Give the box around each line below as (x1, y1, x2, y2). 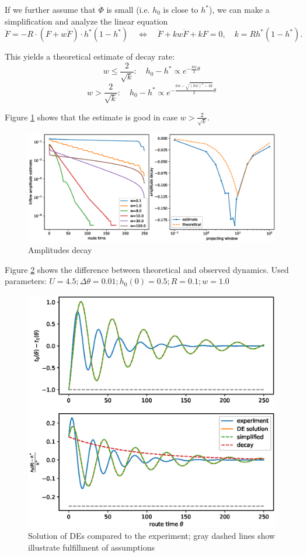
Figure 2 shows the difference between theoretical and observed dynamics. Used (5, 263, 289, 275)
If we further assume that (5, 4, 96, 15)
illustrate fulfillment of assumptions (28, 541, 155, 553)
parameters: (5, 275, 47, 287)
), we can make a (209, 4, 270, 15)
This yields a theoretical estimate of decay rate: (5, 50, 175, 63)
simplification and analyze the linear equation (5, 15, 168, 27)
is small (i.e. (106, 4, 150, 15)
